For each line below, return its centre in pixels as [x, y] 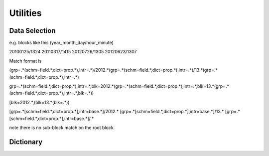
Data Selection [32, 31]
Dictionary [26, 142]
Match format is [25, 61]
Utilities [25, 13]
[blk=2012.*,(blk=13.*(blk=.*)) [39, 102]
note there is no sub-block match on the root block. [62, 128]
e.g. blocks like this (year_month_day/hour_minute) [62, 43]
